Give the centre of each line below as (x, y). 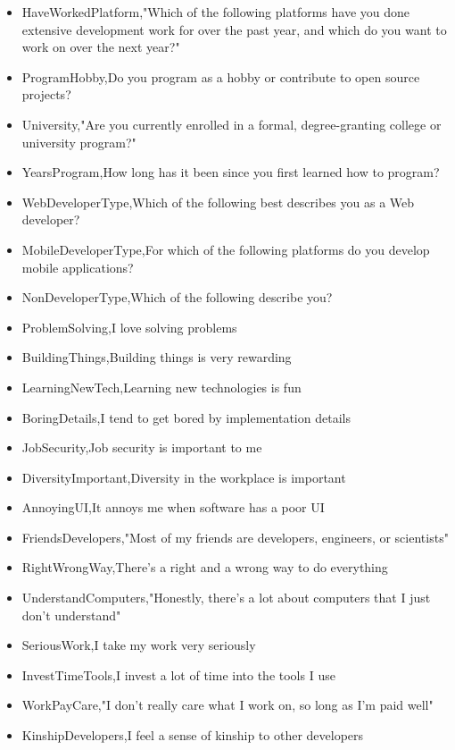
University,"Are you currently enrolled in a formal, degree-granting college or (232, 124)
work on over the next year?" (101, 47)
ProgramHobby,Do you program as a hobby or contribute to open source (221, 76)
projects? (46, 94)
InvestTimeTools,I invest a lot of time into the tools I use (178, 674)
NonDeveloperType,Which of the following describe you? (177, 297)
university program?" (79, 142)
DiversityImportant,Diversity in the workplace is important (184, 477)
